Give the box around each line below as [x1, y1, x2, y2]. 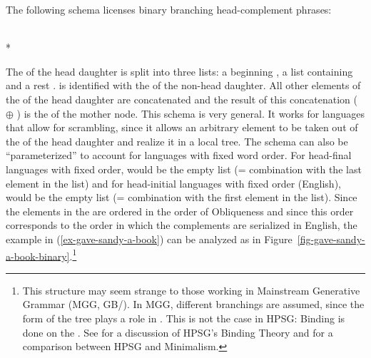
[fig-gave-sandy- [297, 231, 365, 246]
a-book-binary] [6, 248, 70, 263]
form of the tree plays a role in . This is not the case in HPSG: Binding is [22, 310, 345, 325]
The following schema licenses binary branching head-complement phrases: [6, 2, 332, 16]
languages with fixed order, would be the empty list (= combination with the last [6, 161, 362, 176]
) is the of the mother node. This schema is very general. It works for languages [16, 106, 365, 121]
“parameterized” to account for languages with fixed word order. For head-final [6, 148, 352, 163]
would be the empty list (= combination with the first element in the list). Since [6, 190, 357, 205]
